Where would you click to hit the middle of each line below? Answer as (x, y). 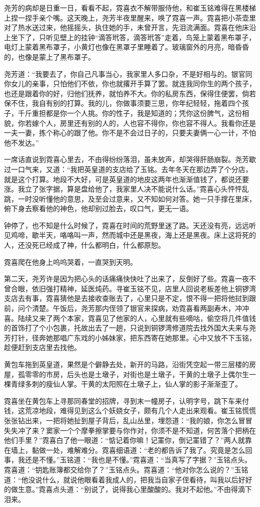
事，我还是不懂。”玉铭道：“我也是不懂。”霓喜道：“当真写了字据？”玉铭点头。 (128, 460)
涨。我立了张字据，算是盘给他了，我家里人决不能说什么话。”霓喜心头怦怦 (123, 189)
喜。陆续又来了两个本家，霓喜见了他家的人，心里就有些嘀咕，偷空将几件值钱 (130, 318)
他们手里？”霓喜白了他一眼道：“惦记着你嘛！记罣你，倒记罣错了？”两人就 (124, 440)
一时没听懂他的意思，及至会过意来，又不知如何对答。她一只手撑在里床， (137, 198)
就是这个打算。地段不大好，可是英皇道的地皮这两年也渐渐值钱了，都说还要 (126, 179)
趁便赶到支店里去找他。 (42, 347)
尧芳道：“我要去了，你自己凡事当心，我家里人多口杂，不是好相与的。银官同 (128, 73)
